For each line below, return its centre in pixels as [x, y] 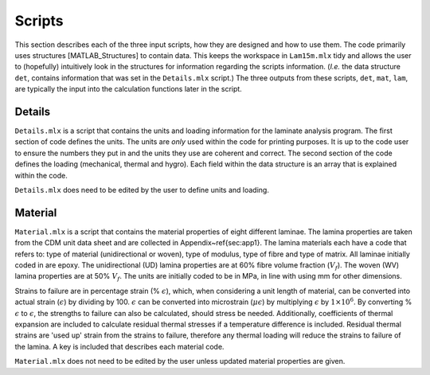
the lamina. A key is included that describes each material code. [119, 346]
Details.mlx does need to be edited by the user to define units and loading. [142, 189]
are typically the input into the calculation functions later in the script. [128, 89]
